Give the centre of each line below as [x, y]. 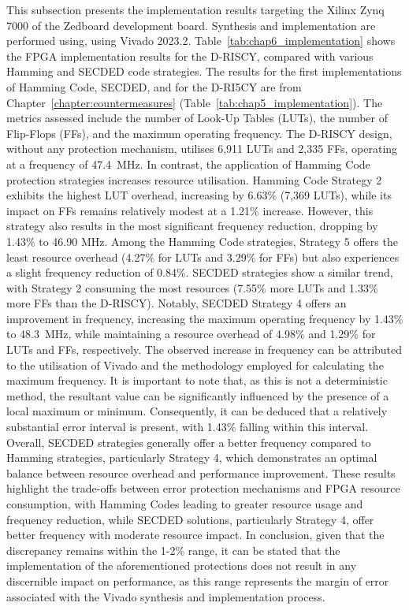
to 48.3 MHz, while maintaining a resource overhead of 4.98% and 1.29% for [191, 334]
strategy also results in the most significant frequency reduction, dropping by [192, 226]
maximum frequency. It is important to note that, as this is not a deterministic [197, 380]
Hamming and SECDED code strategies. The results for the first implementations [204, 71]
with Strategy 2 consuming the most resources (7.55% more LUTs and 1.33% [192, 287]
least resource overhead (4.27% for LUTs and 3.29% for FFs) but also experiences [203, 257]
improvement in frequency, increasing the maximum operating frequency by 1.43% [205, 318]
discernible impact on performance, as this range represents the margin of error [198, 580]
